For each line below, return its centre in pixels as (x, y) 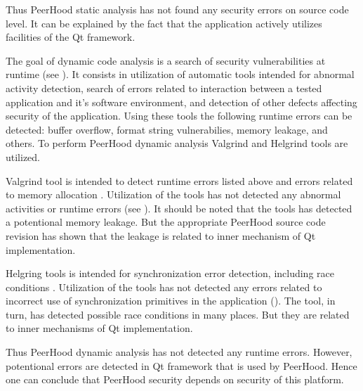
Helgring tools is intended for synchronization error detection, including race (170, 273)
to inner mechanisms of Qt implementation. (99, 328)
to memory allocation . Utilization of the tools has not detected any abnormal (173, 194)
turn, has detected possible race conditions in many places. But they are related (178, 314)
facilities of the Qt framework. (71, 37)
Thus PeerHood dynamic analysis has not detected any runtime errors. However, (179, 352)
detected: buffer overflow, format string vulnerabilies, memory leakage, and (167, 129)
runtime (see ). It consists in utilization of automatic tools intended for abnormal (180, 74)
